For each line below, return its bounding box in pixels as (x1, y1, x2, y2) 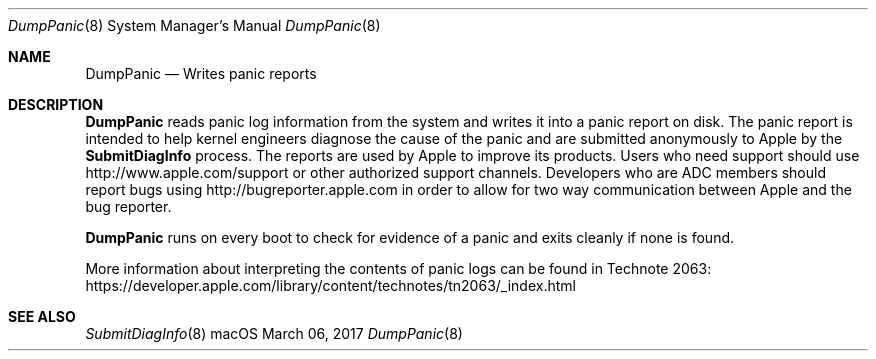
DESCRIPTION (8, 96, 104, 113)
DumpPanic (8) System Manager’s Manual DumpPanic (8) (8, 17, 381, 34)
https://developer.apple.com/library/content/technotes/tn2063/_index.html (85, 277, 576, 294)
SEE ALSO (8, 308, 76, 325)
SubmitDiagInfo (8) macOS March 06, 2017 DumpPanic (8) (85, 325, 463, 342)
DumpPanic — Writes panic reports (85, 65, 317, 82)
